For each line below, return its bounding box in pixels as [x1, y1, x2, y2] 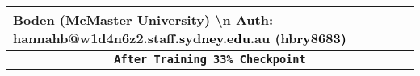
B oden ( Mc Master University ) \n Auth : [13, 10, 274, 29]
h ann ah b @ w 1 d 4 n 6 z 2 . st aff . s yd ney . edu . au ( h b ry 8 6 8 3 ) [13, 29, 346, 47]
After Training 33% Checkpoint [114, 53, 306, 66]
